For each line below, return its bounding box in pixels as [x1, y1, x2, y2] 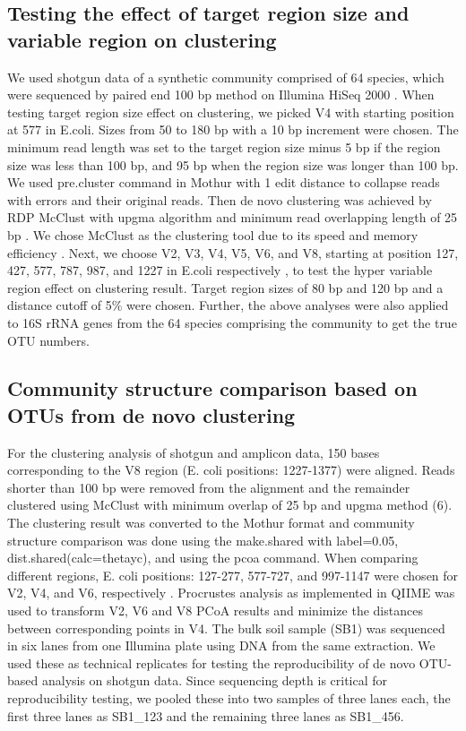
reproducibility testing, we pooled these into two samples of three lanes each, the [7, 689, 451, 707]
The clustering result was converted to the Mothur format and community [7, 513, 415, 532]
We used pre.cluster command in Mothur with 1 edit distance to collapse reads [7, 173, 440, 192]
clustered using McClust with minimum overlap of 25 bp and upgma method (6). [7, 495, 453, 514]
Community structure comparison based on [7, 374, 418, 402]
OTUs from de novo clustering [7, 400, 296, 428]
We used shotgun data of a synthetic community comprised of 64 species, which [7, 67, 444, 86]
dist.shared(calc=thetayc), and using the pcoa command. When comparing [7, 548, 419, 567]
